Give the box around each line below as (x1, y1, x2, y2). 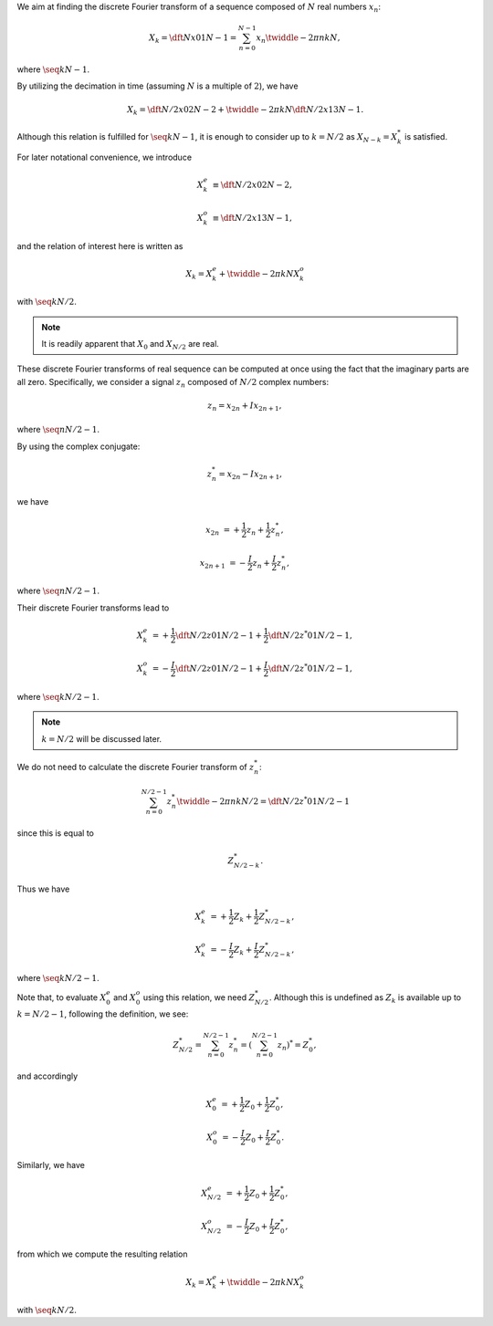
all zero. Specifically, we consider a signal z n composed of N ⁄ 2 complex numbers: (16, 376, 330, 390)
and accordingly (16, 1070, 79, 1081)
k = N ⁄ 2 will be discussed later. (41, 733, 163, 744)
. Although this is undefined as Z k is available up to (268, 991, 461, 1005)
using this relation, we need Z (142, 991, 256, 1003)
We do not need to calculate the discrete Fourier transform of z (16, 761, 255, 772)
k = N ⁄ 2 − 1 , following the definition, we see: (16, 1008, 189, 1019)
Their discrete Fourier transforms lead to (16, 602, 170, 613)
